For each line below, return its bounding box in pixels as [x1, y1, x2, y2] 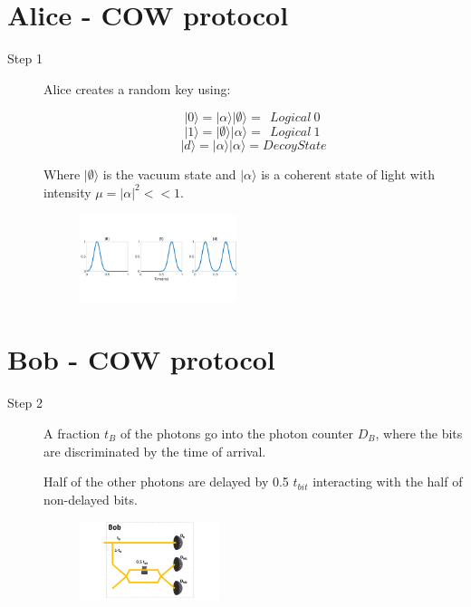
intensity [43, 182, 91, 201]
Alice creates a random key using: [43, 79, 231, 98]
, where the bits [375, 424, 463, 442]
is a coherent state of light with [261, 165, 436, 184]
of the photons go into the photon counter [120, 424, 354, 442]
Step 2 [7, 393, 43, 412]
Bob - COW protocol [7, 341, 275, 378]
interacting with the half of [312, 472, 463, 491]
